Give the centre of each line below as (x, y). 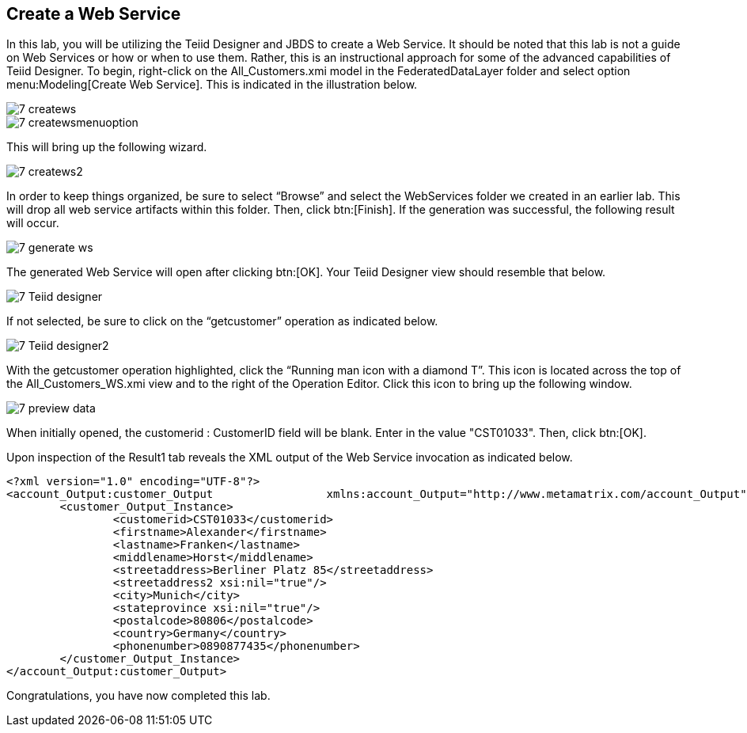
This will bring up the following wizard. (107, 147)
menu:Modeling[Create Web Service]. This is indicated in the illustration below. (212, 85)
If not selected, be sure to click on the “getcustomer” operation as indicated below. (222, 321)
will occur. (33, 223)
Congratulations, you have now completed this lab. (138, 696)
